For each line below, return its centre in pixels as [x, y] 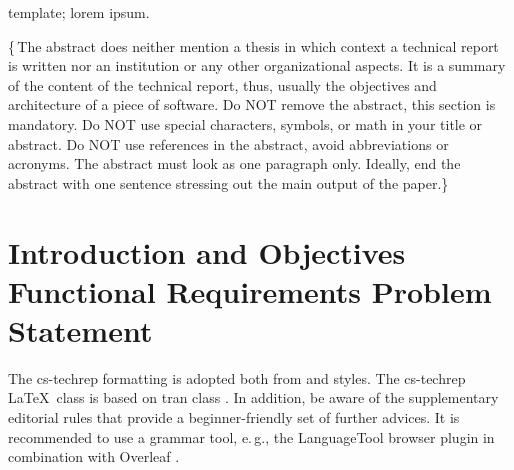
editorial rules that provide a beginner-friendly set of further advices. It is [234, 417]
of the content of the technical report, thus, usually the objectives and [222, 84]
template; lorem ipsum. [79, 12]
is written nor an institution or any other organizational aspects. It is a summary [257, 65]
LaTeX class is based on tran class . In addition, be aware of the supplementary [253, 397]
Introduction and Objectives [207, 251]
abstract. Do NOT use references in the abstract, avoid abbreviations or [228, 143]
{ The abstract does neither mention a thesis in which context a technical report [253, 45]
